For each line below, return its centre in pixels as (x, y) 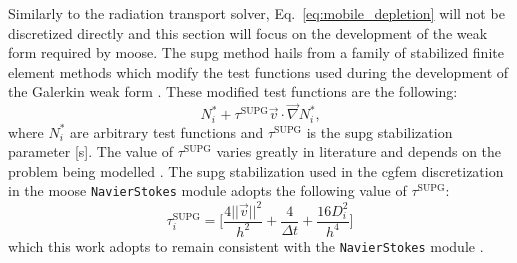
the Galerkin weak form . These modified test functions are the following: (233, 91)
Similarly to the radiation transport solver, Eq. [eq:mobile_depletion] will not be (256, 13)
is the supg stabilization (379, 131)
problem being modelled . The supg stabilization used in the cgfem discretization (256, 170)
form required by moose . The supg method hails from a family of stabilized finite (256, 52)
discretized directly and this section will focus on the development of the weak (248, 32)
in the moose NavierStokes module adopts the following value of (207, 190)
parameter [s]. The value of (91, 151)
